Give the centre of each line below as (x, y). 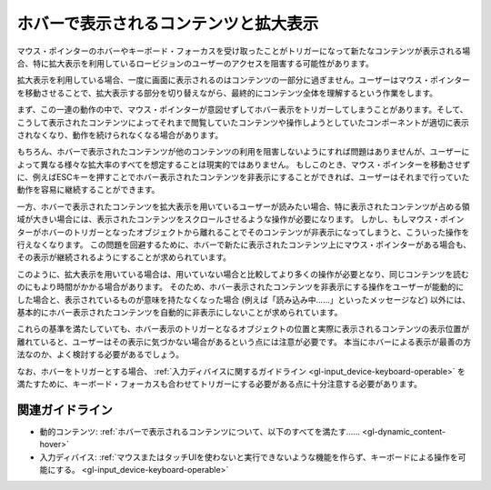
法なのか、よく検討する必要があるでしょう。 (100, 355)
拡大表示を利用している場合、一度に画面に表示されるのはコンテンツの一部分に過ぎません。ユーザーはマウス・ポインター (243, 80)
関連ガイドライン (65, 410)
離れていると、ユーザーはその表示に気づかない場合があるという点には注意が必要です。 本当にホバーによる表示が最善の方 (244, 342)
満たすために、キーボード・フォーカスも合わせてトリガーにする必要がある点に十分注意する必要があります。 (220, 384)
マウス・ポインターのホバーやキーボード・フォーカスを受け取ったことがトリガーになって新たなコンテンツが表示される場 (244, 51)
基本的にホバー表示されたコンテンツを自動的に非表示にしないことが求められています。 (180, 312)
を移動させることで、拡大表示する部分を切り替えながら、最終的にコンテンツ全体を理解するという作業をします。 (227, 93)
